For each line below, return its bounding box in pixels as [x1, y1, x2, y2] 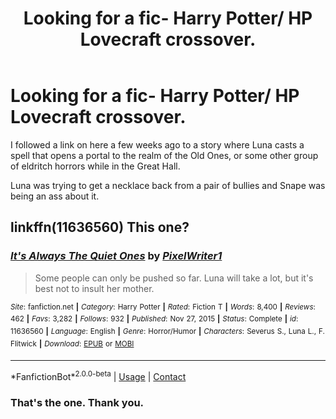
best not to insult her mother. [34, 282, 155, 294]
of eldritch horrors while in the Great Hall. [10, 160, 181, 172]
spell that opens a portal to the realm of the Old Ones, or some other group [10, 149, 319, 161]
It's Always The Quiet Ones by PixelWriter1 [10, 249, 223, 263]
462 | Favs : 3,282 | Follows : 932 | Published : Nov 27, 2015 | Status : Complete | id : [10, 314, 299, 324]
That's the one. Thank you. [10, 395, 145, 409]
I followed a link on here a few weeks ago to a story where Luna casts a [10, 138, 305, 151]
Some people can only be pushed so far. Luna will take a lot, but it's [34, 272, 314, 284]
